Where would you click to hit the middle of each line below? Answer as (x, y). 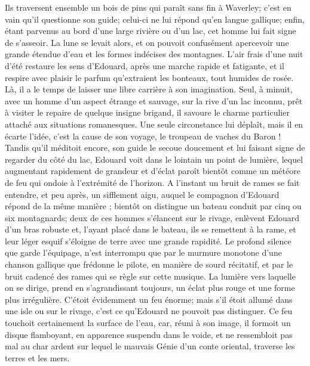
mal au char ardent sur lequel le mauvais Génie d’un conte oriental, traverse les (150, 346)
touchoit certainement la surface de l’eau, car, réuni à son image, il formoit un (148, 323)
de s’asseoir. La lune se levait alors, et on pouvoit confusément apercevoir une (147, 42)
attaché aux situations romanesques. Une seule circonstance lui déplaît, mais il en (154, 124)
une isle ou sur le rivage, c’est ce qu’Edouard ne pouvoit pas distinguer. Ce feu (149, 311)
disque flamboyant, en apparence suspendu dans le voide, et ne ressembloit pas (149, 334)
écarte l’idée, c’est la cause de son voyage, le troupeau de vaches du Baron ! (143, 136)
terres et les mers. (37, 357)
